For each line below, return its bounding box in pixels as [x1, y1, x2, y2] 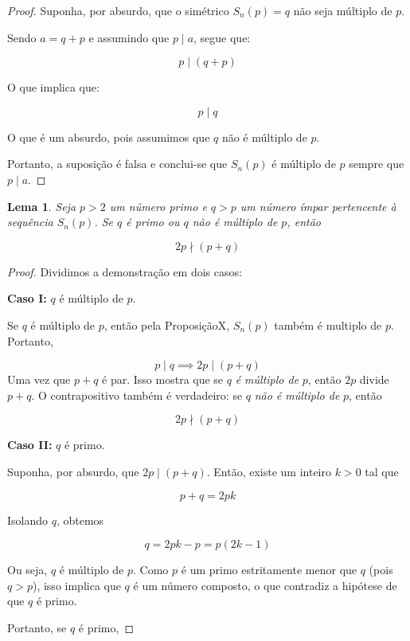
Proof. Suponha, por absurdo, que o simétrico [7, 2, 229, 18]
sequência [7, 213, 53, 230]
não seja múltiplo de [293, 2, 392, 18]
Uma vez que [7, 371, 71, 388]
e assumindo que [88, 29, 170, 45]
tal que [365, 463, 399, 479]
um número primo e [109, 197, 207, 214]
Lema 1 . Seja [7, 197, 76, 214]
